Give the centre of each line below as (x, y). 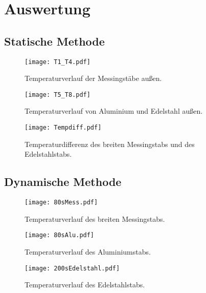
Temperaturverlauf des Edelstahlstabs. (85, 285)
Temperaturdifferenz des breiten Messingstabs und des (110, 144)
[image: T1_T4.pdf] (58, 62)
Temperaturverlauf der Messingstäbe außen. (93, 78)
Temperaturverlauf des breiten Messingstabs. (95, 218)
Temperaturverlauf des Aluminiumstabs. (88, 252)
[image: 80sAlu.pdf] (60, 235)
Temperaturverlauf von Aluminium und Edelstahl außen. (114, 111)
